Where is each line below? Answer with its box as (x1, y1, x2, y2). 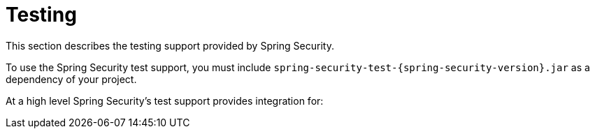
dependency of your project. (6, 73, 137, 85)
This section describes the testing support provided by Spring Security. (6, 39, 334, 52)
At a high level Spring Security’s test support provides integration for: (6, 94, 324, 107)
